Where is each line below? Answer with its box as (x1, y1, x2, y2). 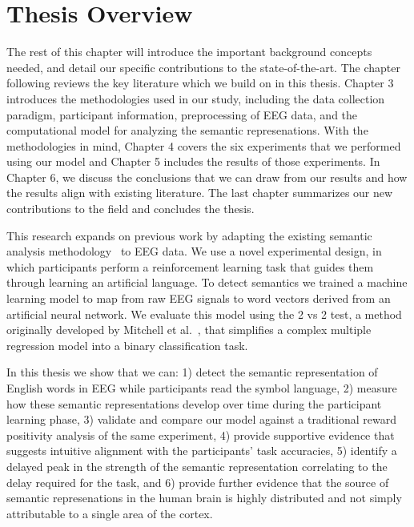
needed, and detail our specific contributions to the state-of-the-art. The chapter (6, 58, 400, 75)
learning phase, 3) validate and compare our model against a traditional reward (6, 411, 396, 428)
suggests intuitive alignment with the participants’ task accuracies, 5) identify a (6, 442, 397, 459)
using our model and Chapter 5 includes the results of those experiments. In (6, 153, 380, 170)
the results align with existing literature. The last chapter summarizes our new (6, 184, 393, 201)
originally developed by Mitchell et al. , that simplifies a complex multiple (6, 321, 372, 338)
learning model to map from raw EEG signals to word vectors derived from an (6, 290, 391, 307)
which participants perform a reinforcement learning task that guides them (6, 258, 374, 275)
